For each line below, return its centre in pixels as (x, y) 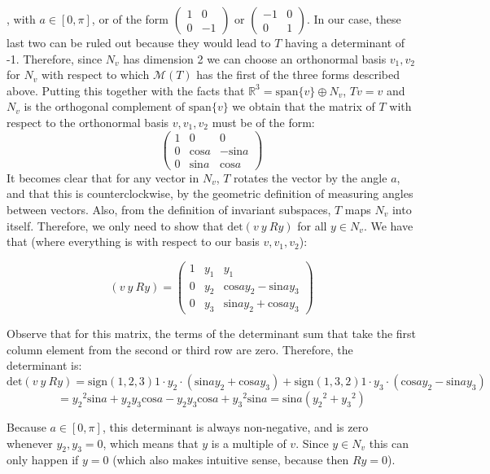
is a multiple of (249, 443)
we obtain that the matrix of (304, 106)
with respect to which (95, 75)
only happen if (43, 460)
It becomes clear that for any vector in (103, 177)
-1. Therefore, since (55, 58)
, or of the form (130, 19)
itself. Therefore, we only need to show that (115, 225)
